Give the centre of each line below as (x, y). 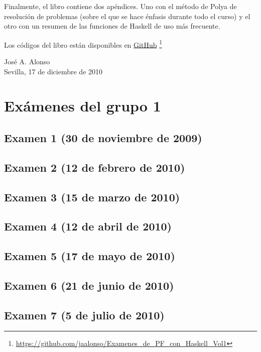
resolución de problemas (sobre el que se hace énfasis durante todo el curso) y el (127, 16)
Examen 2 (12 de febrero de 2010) (95, 167)
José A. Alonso (27, 62)
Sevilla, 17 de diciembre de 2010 (53, 71)
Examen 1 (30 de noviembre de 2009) (103, 137)
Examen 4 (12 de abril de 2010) (88, 226)
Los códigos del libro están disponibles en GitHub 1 (83, 44)
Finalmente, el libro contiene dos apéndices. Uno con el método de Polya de (120, 6)
